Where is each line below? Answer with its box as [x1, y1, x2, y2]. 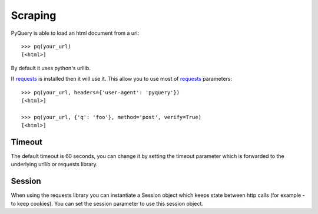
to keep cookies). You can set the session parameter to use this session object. [11, 200, 203, 207]
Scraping [11, 9, 57, 22]
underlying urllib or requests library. [11, 161, 98, 168]
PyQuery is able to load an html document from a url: [11, 29, 140, 37]
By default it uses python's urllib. [11, 64, 91, 71]
